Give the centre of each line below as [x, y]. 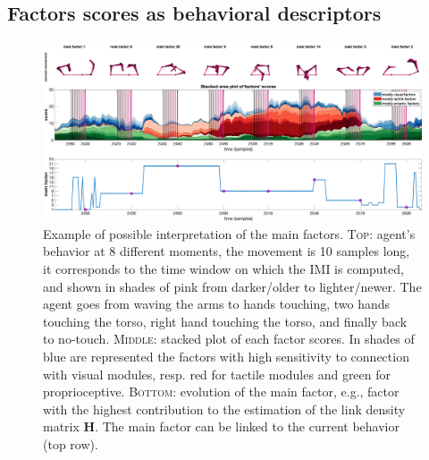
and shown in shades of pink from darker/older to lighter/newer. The [232, 286]
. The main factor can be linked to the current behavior [247, 426]
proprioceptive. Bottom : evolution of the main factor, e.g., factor [221, 392]
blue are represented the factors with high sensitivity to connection [226, 356]
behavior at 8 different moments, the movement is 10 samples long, [227, 251]
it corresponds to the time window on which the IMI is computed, [223, 268]
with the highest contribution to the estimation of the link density [224, 409]
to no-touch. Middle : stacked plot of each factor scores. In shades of [229, 339]
